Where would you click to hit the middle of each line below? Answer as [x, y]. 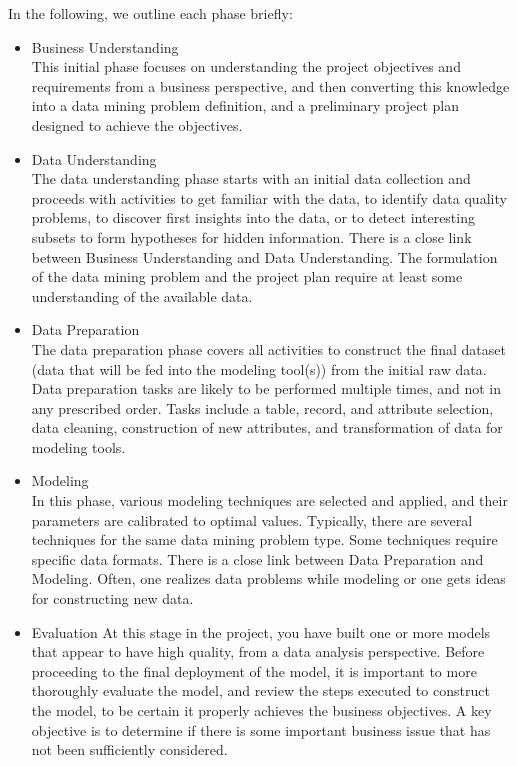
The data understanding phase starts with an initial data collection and [251, 178]
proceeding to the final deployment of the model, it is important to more [254, 670]
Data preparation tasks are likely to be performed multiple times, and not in [266, 388]
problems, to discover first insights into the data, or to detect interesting [253, 217]
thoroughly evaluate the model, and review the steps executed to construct [260, 690]
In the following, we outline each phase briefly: [150, 13]
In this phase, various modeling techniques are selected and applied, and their [269, 500]
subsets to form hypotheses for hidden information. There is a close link [251, 236]
